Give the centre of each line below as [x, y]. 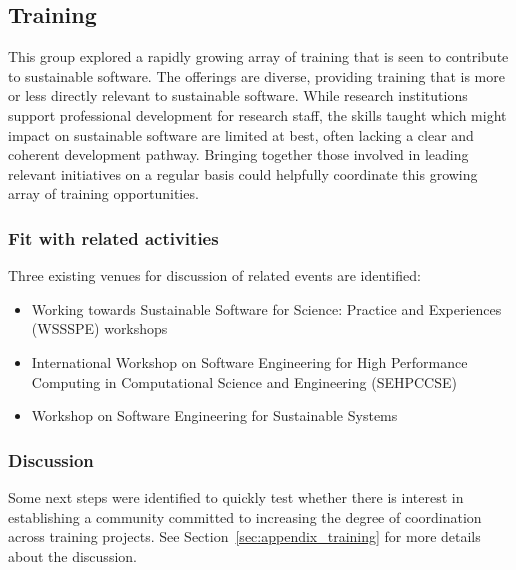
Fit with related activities [113, 237]
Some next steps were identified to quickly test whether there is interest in [236, 496]
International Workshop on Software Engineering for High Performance [249, 361]
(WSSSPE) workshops [99, 328]
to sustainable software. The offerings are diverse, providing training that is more [256, 75]
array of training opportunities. [103, 193]
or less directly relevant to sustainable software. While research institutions [238, 95]
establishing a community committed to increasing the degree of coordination [245, 516]
